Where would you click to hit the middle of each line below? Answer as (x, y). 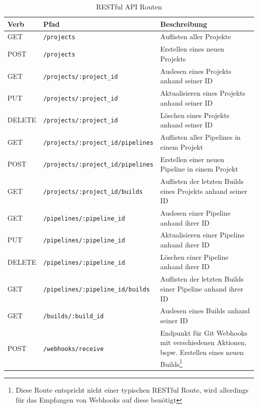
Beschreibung (184, 24)
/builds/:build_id (73, 317)
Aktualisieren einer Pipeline (202, 235)
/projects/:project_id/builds (93, 192)
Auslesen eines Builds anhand (205, 311)
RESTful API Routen (129, 6)
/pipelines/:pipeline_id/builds (97, 289)
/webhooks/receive (73, 349)
